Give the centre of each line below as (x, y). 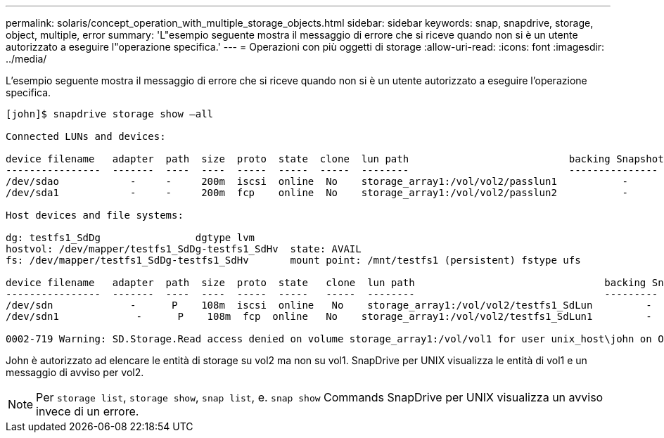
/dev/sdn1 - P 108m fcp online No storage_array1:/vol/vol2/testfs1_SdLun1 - (329, 316)
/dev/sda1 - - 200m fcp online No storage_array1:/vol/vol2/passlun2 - (317, 193)
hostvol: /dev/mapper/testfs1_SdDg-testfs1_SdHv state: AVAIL (184, 249)
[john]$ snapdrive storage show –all (110, 114)
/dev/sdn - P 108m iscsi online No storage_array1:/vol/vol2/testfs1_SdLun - (329, 305)
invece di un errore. (88, 411)
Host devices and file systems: (95, 215)
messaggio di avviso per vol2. (75, 372)
